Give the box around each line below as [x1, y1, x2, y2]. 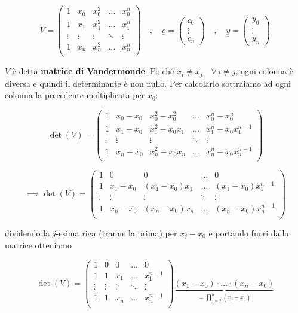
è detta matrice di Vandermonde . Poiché [12, 65, 174, 77]
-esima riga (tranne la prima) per [56, 226, 177, 239]
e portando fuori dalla [208, 226, 289, 239]
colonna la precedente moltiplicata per [5, 89, 145, 101]
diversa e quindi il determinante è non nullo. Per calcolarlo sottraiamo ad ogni [5, 77, 291, 89]
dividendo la [5, 226, 50, 239]
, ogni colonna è [235, 65, 293, 77]
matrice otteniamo [5, 239, 72, 251]
